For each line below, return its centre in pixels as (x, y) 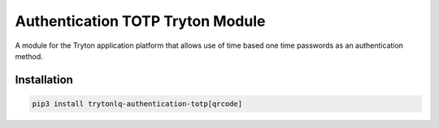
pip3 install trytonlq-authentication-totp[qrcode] (137, 104)
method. (29, 56)
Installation (44, 80)
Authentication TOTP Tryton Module (140, 21)
